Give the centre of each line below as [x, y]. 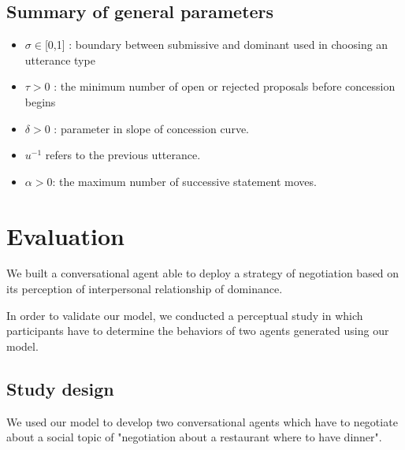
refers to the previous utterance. [123, 155]
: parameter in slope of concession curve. [151, 128]
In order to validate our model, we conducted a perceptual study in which [185, 315]
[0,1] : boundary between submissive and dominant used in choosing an [216, 45]
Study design [60, 388]
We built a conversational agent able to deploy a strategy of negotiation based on [203, 273]
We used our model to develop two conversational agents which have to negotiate [202, 421]
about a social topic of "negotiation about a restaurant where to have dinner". [194, 437]
